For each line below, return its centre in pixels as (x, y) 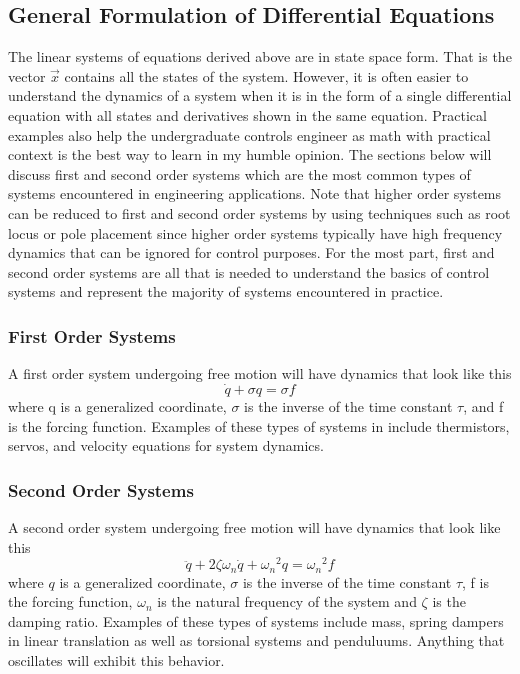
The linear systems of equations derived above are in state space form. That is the (260, 56)
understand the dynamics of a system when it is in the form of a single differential (260, 95)
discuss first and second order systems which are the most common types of (239, 173)
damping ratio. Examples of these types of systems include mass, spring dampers (256, 620)
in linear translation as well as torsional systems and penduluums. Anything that (256, 640)
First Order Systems (92, 335)
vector (27, 75)
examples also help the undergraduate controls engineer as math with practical (249, 134)
